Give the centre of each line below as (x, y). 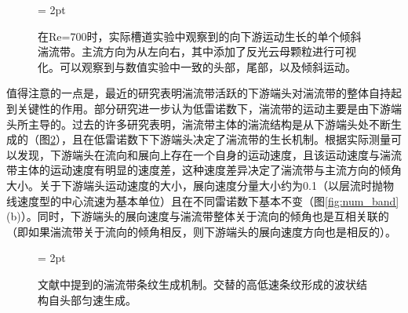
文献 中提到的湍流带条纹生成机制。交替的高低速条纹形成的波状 (197, 284)
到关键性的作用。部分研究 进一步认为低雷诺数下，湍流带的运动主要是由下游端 (204, 108)
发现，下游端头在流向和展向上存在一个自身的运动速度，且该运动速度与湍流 (209, 154)
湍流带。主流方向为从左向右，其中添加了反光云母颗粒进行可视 (197, 51)
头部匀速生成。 (98, 299)
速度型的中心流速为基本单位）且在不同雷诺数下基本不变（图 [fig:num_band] (208, 200)
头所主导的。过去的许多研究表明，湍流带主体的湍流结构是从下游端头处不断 (199, 124)
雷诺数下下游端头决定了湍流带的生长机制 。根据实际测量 (248, 139)
